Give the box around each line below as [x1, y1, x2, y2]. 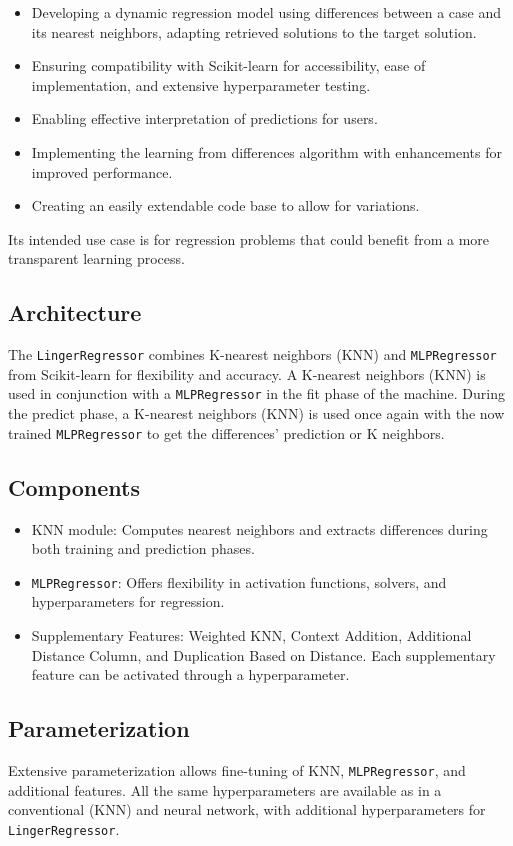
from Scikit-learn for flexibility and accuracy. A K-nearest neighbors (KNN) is [8, 363, 486, 384]
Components [8, 471, 140, 502]
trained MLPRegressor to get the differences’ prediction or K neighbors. [8, 422, 445, 443]
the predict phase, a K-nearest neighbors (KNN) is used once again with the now [8, 403, 505, 424]
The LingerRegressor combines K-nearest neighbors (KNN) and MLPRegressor [8, 344, 497, 365]
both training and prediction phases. [31, 538, 255, 559]
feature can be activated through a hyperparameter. [31, 664, 350, 685]
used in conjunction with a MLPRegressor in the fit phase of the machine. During [8, 383, 506, 404]
